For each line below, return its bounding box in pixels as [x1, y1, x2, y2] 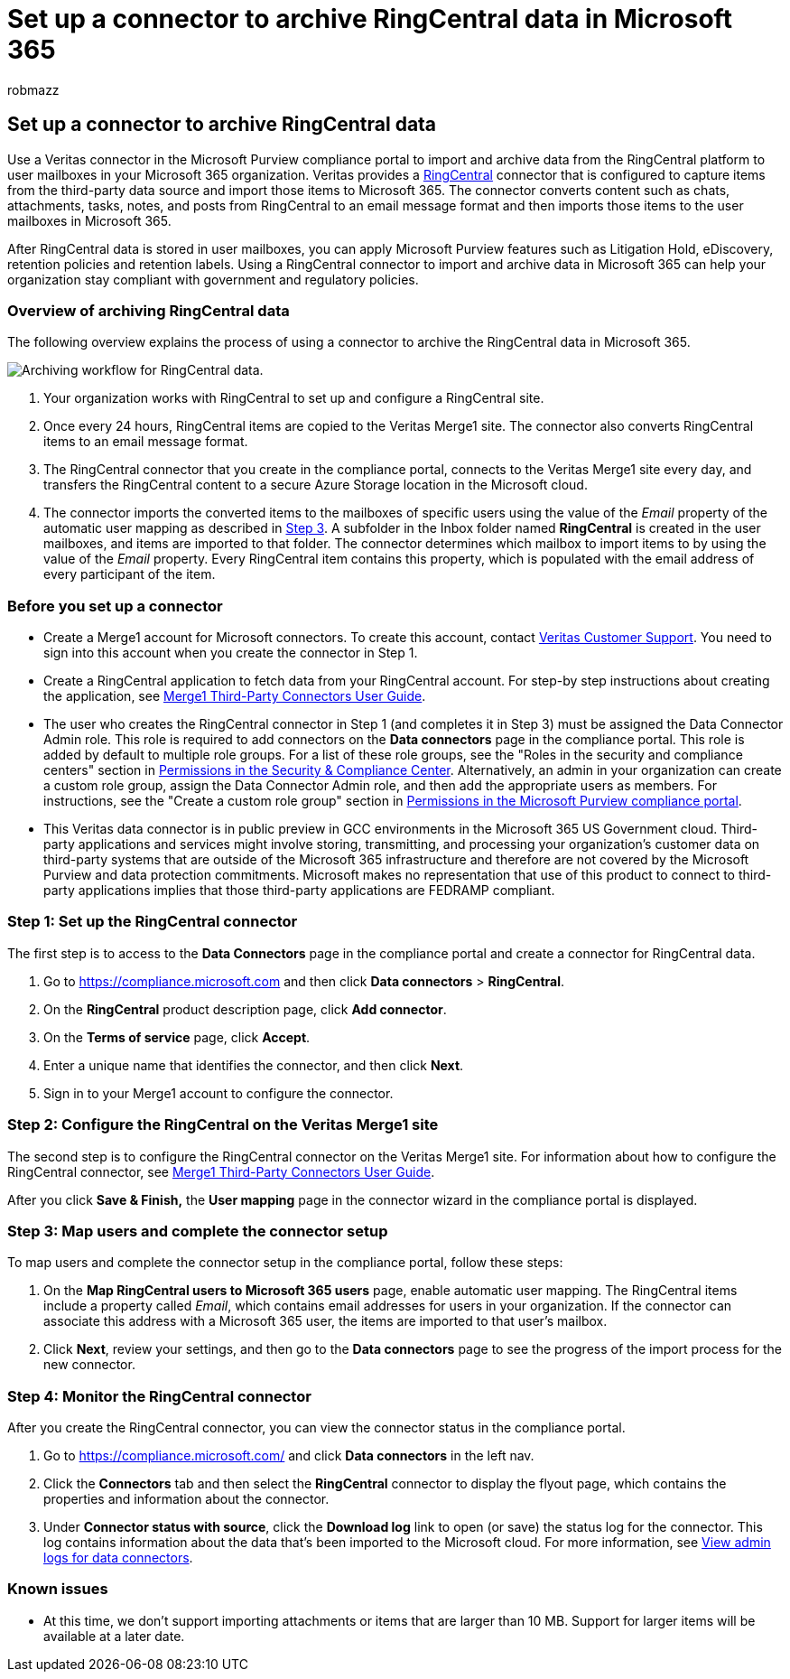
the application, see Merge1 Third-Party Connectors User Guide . [43, 688, 426, 704]
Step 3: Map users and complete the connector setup [7, 1221, 388, 1240]
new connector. [43, 1357, 135, 1373]
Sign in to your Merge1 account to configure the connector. [43, 1085, 394, 1101]
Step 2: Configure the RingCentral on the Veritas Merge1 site [7, 1115, 439, 1134]
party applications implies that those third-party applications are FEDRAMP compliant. [43, 882, 555, 899]
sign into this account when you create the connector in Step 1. [43, 645, 418, 661]
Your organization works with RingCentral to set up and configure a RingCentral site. [43, 390, 544, 406]
